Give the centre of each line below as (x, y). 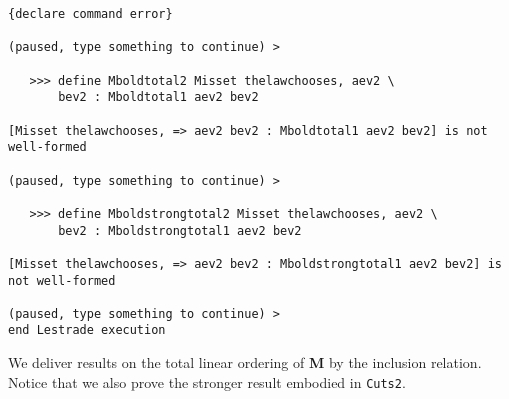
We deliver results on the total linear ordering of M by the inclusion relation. (245, 362)
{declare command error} (90, 14)
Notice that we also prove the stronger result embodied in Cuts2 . (207, 381)
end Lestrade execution (87, 330)
